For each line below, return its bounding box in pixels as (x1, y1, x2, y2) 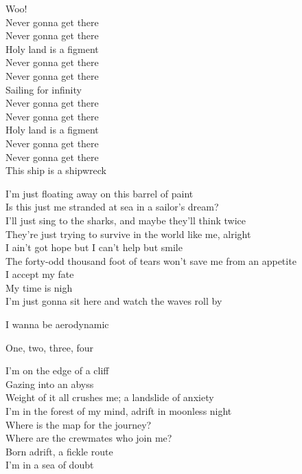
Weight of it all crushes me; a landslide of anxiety (5, 390, 214, 405)
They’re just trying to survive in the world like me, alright (5, 226, 251, 241)
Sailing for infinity (5, 82, 82, 96)
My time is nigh (5, 280, 73, 294)
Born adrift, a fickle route (5, 444, 113, 458)
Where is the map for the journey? (5, 417, 152, 431)
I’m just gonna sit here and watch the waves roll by (5, 294, 222, 308)
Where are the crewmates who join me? (5, 431, 172, 445)
